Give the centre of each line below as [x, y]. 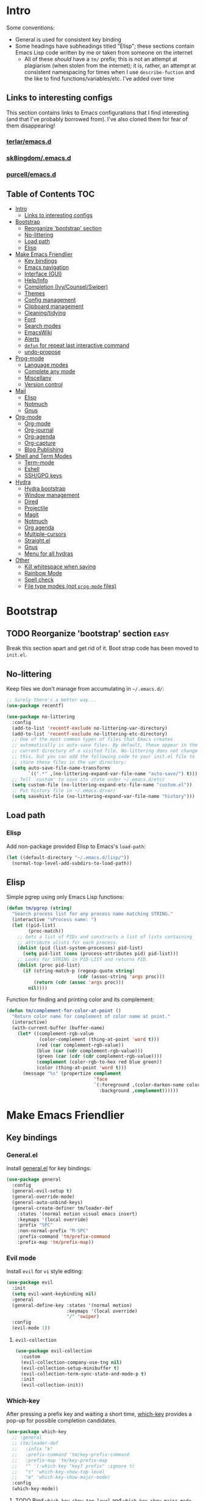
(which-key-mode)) [35, 1489]
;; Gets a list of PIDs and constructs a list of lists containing [105, 937]
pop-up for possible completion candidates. [62, 1421]
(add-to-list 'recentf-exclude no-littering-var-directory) [90, 728]
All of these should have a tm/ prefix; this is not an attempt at [101, 59]
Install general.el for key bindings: [49, 1168]
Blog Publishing [44, 450]
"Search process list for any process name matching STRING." [92, 914]
